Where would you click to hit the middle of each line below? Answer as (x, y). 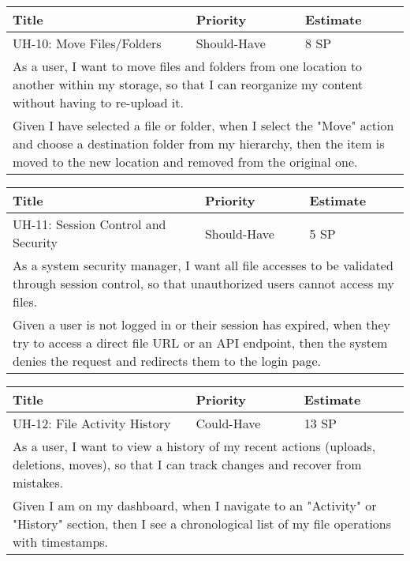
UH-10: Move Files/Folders (87, 43)
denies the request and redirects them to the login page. (167, 361)
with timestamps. (61, 542)
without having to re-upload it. (98, 102)
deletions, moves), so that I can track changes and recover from (187, 464)
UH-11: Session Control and (89, 224)
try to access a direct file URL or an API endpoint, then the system (200, 343)
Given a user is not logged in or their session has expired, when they (202, 324)
